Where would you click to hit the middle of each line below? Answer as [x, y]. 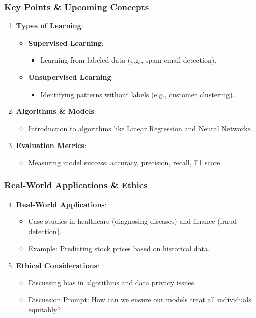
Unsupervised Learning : [71, 77]
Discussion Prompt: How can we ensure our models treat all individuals [140, 299]
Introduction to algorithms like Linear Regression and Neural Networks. [140, 128]
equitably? [44, 309]
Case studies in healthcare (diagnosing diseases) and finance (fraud [132, 221]
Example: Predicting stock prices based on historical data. [119, 248]
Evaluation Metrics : [51, 145]
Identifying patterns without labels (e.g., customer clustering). [137, 94]
